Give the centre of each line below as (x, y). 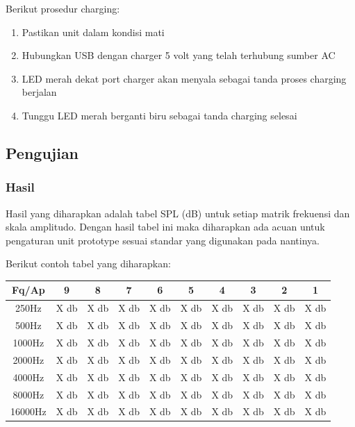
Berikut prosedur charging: (63, 8)
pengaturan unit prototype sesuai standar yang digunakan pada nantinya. (163, 240)
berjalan (39, 92)
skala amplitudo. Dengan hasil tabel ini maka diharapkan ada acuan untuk (165, 227)
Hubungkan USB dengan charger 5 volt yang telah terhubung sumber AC (179, 55)
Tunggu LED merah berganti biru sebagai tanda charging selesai (159, 115)
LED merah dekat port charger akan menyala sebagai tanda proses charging (184, 78)
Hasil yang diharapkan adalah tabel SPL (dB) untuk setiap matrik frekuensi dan (178, 213)
